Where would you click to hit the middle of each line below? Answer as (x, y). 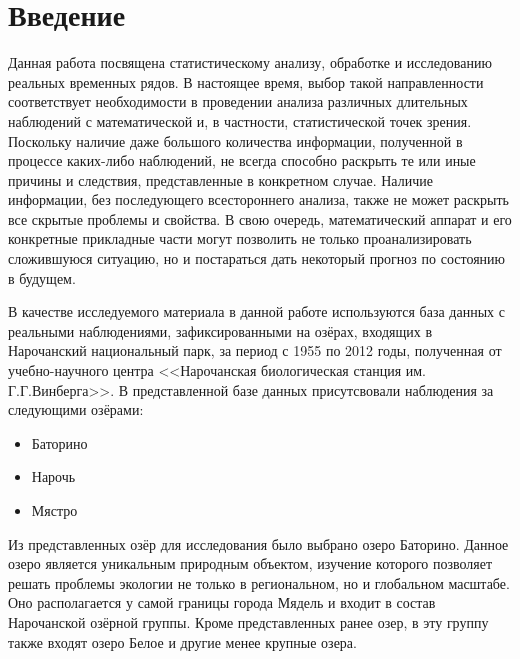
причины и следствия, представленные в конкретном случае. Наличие (220, 179)
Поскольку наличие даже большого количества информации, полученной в (235, 140)
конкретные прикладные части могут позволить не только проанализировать (240, 238)
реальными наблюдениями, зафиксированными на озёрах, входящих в (220, 330)
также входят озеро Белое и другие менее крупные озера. (182, 641)
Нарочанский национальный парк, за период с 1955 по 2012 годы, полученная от (255, 350)
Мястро (54, 510)
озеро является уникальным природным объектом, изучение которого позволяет (250, 563)
